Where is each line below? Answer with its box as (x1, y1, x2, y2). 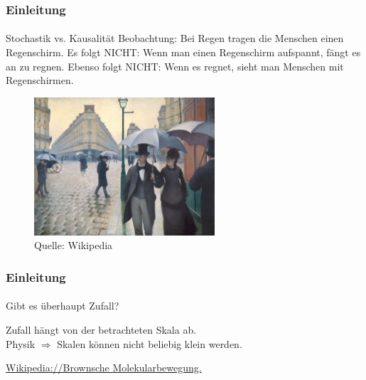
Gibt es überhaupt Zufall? (6, 298, 119, 313)
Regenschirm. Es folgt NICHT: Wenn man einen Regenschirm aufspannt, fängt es (6, 45, 361, 60)
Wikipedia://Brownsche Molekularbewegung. (6, 360, 202, 375)
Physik (6, 336, 36, 351)
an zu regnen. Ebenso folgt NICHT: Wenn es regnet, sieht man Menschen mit (6, 58, 344, 73)
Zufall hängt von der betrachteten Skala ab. (6, 322, 197, 337)
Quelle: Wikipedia (34, 238, 113, 253)
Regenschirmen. (6, 73, 74, 88)
